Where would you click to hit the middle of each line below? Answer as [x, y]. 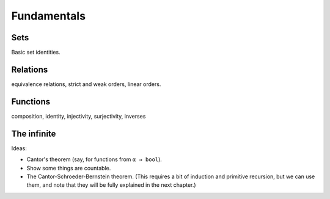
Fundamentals [48, 16]
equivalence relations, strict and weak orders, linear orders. [86, 84]
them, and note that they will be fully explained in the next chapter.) [111, 185]
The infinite [34, 133]
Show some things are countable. [69, 168]
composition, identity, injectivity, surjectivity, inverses [79, 116]
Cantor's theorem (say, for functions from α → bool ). [94, 159]
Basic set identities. [36, 52]
